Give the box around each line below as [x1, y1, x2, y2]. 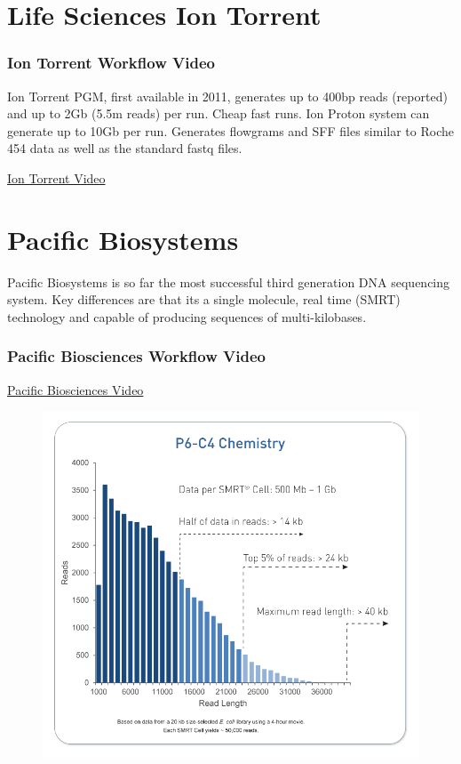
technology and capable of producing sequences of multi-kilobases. [7, 307, 367, 326]
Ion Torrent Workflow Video [7, 52, 215, 74]
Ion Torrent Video [7, 168, 106, 187]
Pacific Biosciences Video [7, 380, 144, 398]
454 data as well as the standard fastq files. [7, 139, 242, 157]
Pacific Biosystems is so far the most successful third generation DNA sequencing [7, 272, 450, 291]
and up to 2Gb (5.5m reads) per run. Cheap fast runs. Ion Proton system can [7, 104, 430, 123]
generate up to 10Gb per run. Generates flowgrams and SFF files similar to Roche [7, 121, 454, 140]
